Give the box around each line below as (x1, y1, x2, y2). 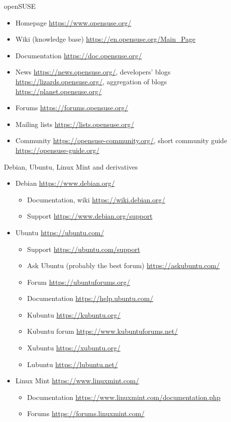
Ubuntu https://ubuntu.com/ (15, 227, 104, 237)
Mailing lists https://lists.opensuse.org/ (15, 119, 134, 129)
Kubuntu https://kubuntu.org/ (27, 309, 121, 320)
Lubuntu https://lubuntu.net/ (27, 359, 118, 369)
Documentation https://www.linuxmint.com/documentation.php (27, 392, 221, 402)
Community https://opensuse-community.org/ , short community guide (15, 135, 227, 146)
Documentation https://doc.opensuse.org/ (15, 50, 142, 60)
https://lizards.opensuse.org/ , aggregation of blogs (15, 76, 167, 86)
